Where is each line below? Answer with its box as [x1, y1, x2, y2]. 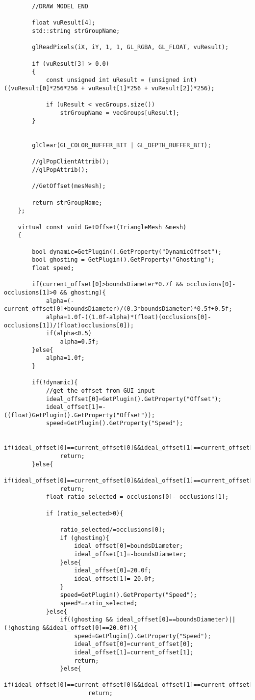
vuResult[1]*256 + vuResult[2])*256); [88, 84, 215, 92]
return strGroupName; [32, 199, 102, 206]
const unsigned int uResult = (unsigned [46, 76, 179, 83]
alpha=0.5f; [60, 338, 99, 345]
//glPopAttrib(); [32, 166, 88, 174]
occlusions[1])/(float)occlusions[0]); [4, 322, 134, 329]
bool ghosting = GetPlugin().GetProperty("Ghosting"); [32, 256, 215, 264]
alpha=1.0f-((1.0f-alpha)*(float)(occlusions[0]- [46, 313, 211, 321]
